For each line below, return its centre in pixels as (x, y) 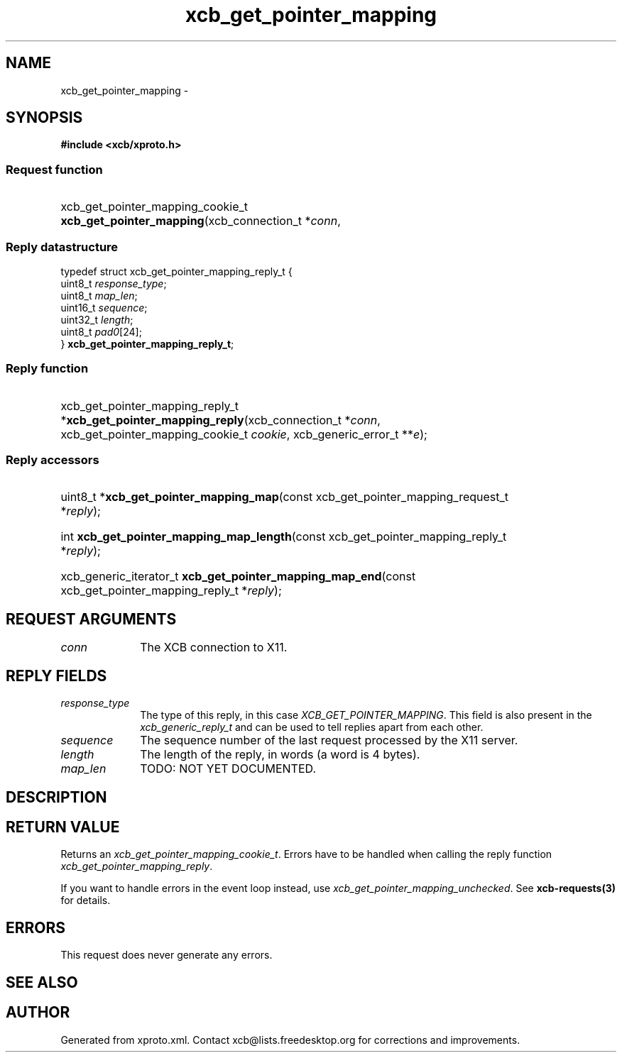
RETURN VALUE (63, 827)
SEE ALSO (42, 982)
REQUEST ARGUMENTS (91, 619)
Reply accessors (53, 460)
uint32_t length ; (97, 319)
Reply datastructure (62, 247)
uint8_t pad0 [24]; (101, 331)
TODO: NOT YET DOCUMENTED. (228, 769)
